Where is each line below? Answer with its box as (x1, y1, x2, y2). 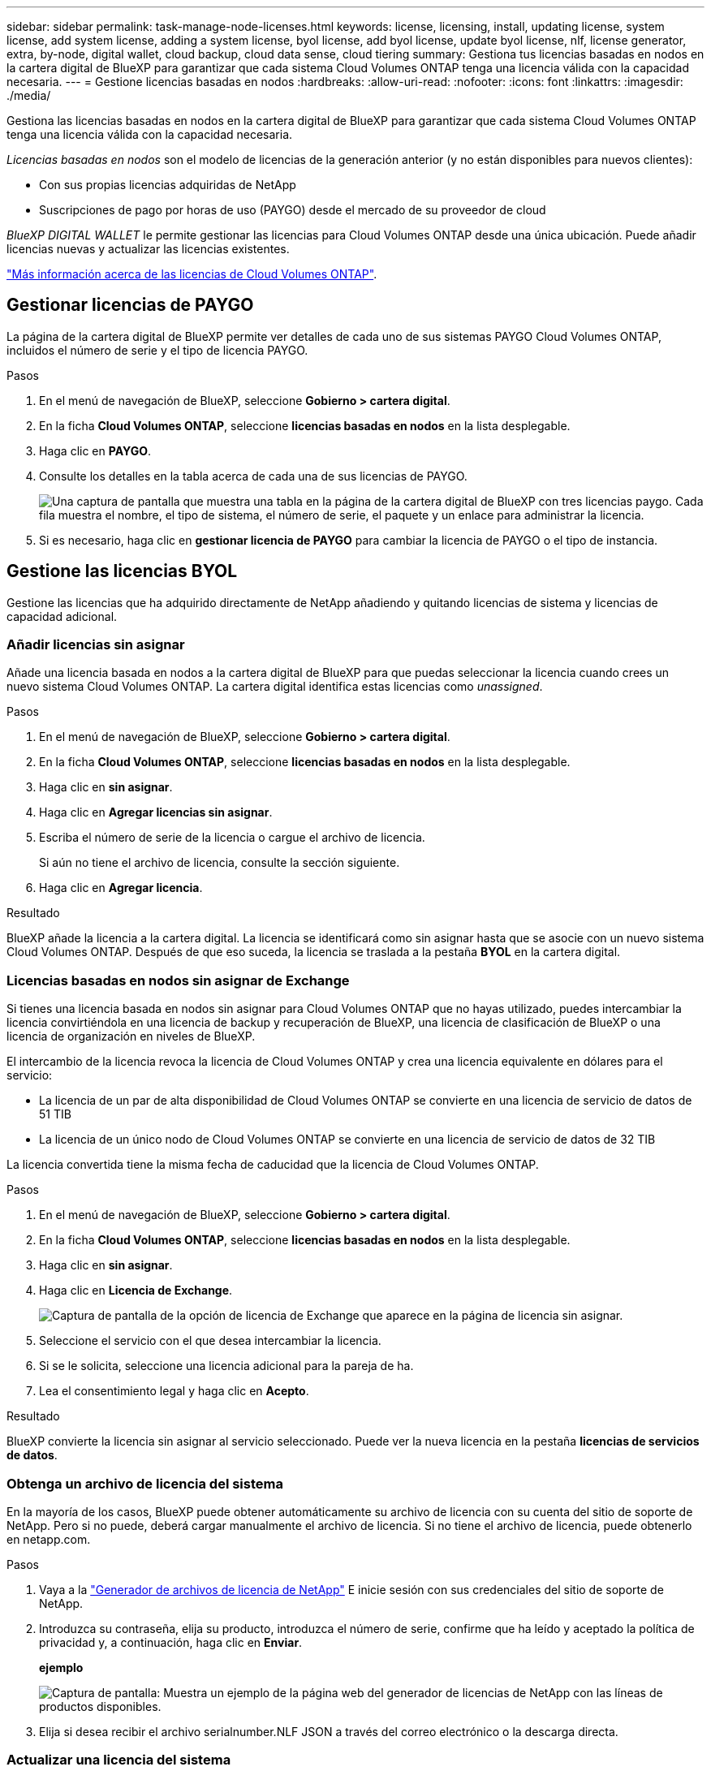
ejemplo (39, 1660, 84, 1674)
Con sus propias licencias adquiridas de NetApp (39, 178, 296, 192)
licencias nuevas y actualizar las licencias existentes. (6, 242, 290, 256)
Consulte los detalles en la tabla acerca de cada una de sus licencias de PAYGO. (39, 468, 468, 483)
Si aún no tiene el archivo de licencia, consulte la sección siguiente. (39, 855, 400, 870)
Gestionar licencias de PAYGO (6, 295, 254, 316)
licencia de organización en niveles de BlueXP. (6, 1029, 256, 1044)
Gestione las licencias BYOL (6, 561, 238, 582)
